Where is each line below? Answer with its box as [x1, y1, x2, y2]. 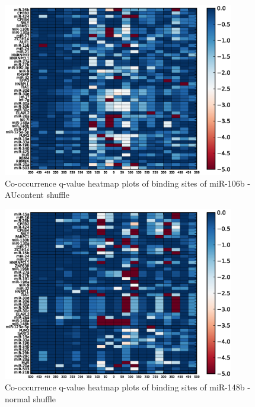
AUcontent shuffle [5, 188, 69, 201]
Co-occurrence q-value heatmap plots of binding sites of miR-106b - [5, 177, 250, 189]
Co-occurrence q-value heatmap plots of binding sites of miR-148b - [5, 381, 250, 393]
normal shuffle [5, 392, 56, 405]
